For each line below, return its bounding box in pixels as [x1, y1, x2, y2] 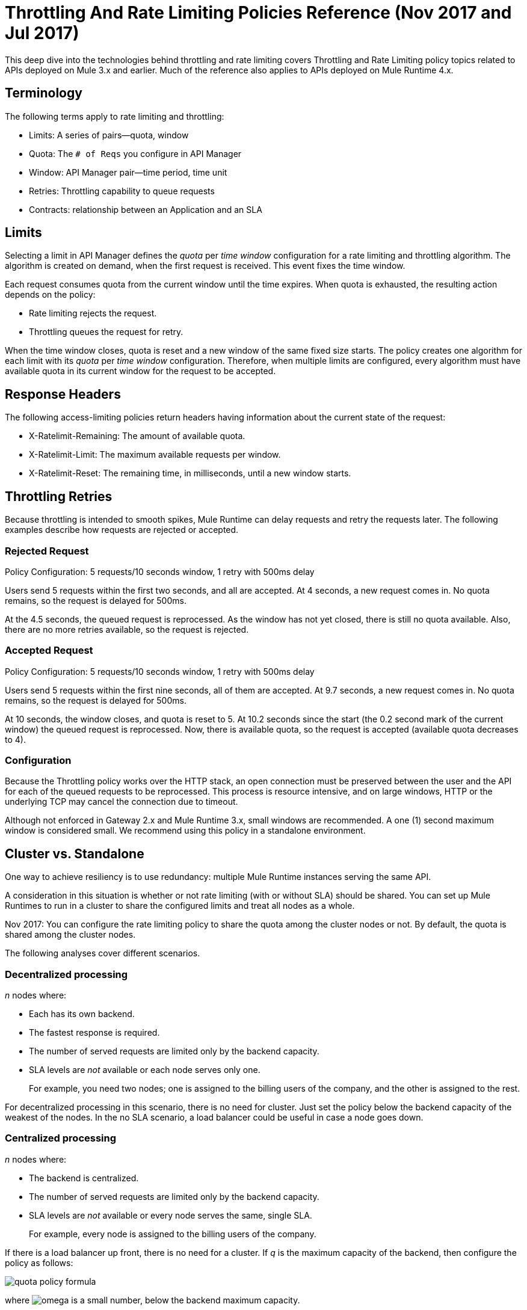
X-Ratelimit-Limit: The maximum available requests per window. [29, 449, 281, 460]
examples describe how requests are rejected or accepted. [5, 524, 239, 535]
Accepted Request [5, 644, 93, 657]
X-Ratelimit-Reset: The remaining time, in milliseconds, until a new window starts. [29, 468, 351, 479]
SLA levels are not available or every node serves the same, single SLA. [29, 1210, 312, 1220]
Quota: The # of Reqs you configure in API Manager [29, 148, 242, 159]
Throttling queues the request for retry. [29, 327, 183, 337]
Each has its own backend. [29, 1008, 135, 1019]
